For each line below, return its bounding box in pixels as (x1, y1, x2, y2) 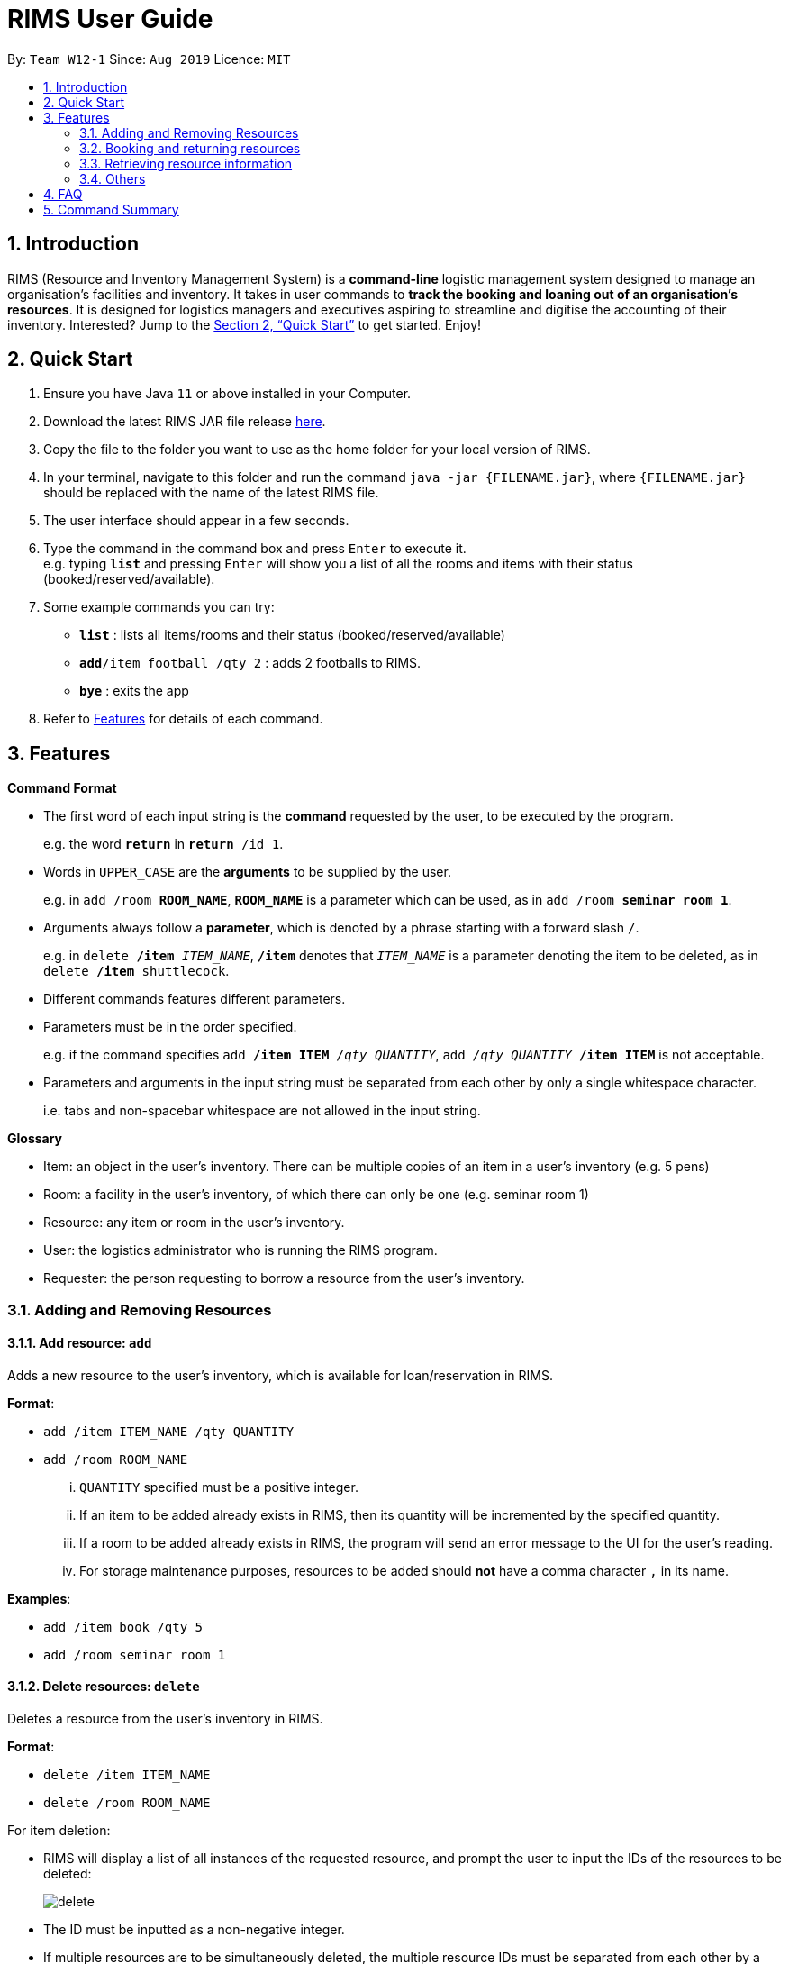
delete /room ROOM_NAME (43, 1796, 211, 1811)
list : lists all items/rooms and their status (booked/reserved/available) (79, 627, 505, 643)
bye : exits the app (79, 683, 189, 699)
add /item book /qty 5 (43, 1619, 204, 1634)
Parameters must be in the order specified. (43, 1019, 297, 1035)
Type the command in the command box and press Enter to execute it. (43, 541, 467, 557)
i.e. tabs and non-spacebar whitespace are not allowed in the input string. (43, 1103, 481, 1119)
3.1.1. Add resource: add (7, 1335, 152, 1351)
